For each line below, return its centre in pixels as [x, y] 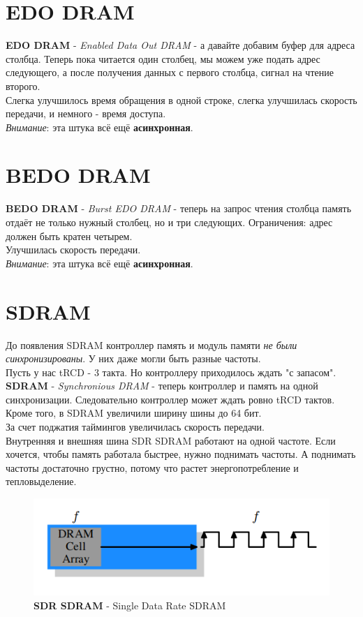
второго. [23, 86]
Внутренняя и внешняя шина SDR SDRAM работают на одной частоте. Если [171, 440]
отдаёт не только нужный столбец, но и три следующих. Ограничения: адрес [169, 222]
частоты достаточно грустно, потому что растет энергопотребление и [152, 467]
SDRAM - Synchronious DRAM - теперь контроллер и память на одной [162, 386]
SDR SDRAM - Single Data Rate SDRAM [130, 605]
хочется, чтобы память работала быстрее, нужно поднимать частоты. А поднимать [181, 454]
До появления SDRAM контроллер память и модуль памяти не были [151, 344]
